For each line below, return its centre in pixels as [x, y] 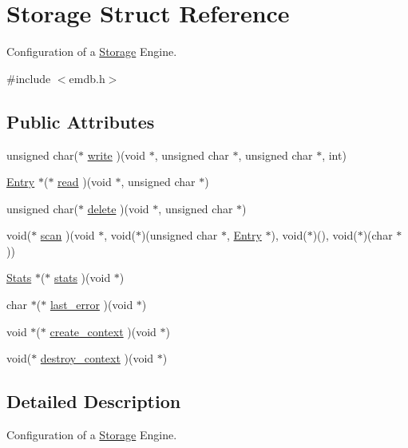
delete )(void [118, 208]
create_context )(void [103, 331]
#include [29, 78]
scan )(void [67, 235]
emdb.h [87, 78]
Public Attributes [81, 121]
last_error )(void [91, 305]
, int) [334, 155]
